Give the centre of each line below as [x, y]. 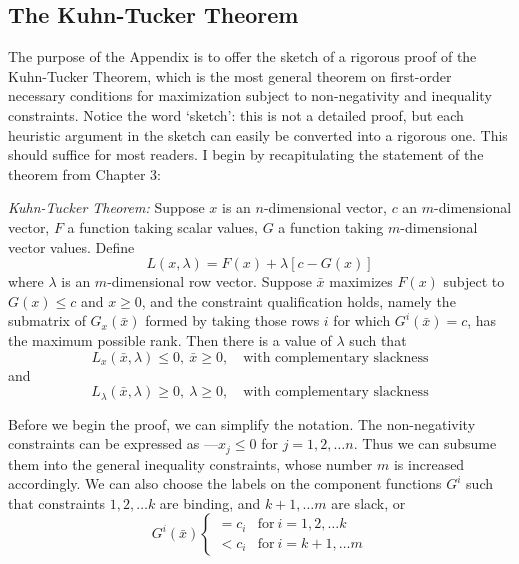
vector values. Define [71, 246]
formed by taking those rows [232, 320]
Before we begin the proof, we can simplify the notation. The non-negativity [242, 423]
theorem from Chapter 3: [84, 173]
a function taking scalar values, [162, 226]
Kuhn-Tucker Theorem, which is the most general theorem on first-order [230, 75]
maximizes [361, 281]
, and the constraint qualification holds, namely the [298, 300]
